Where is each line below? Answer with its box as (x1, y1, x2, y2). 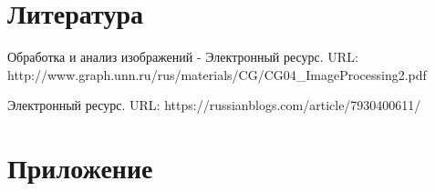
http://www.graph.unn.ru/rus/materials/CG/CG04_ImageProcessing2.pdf (7, 65, 427, 84)
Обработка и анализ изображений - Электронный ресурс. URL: (7, 47, 358, 66)
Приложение (7, 149, 153, 186)
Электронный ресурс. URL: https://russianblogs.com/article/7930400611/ (7, 95, 421, 115)
